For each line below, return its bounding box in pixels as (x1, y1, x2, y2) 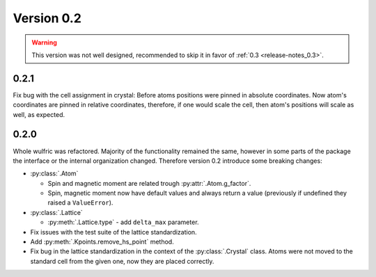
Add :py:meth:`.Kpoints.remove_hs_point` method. (30, 237, 174, 246)
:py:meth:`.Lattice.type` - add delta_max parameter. (47, 218, 199, 226)
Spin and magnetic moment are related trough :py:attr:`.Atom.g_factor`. (47, 179, 251, 187)
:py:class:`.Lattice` (30, 208, 83, 216)
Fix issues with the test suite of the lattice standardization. (30, 228, 198, 236)
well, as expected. (13, 110, 65, 118)
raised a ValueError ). (47, 198, 113, 207)
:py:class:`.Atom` (30, 169, 79, 177)
